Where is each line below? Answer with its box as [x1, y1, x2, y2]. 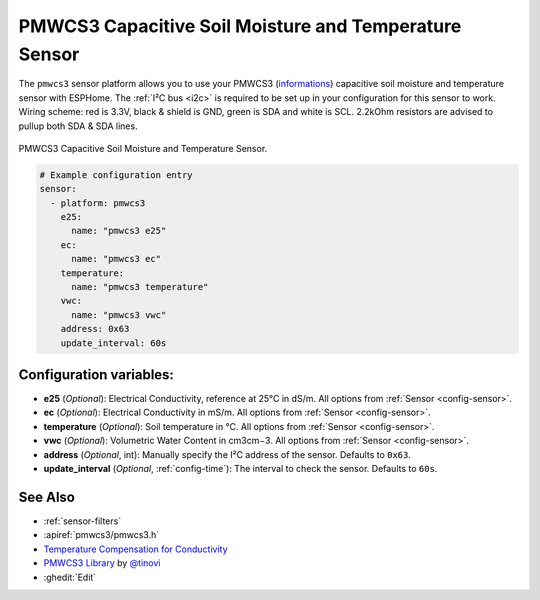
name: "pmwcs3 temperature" [71, 281, 209, 293]
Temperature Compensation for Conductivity [43, 543, 229, 555]
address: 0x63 [60, 323, 130, 335]
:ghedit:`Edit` [43, 571, 97, 583]
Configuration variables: [18, 366, 175, 383]
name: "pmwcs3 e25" [71, 225, 167, 237]
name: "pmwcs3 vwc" [71, 309, 167, 320]
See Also [18, 488, 75, 505]
